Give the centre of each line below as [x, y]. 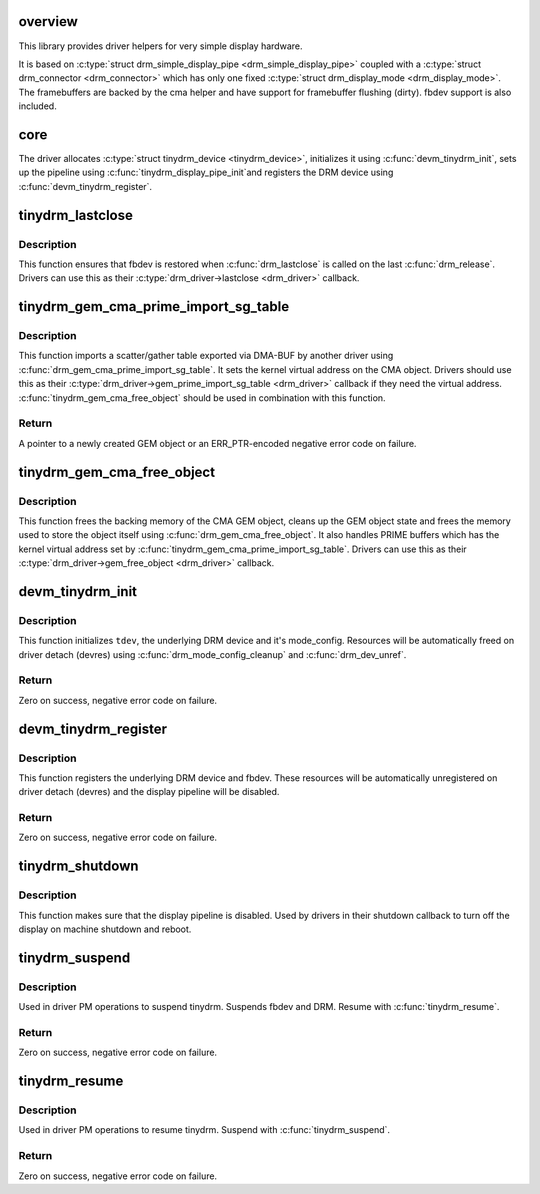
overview [48, 21]
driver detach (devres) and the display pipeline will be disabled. [149, 792]
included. [37, 106]
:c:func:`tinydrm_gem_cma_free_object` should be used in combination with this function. [202, 397]
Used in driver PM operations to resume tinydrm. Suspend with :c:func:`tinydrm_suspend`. [204, 1130]
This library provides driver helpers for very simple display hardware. [160, 46]
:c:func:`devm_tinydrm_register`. [85, 186]
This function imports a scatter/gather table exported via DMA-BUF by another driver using [206, 356]
